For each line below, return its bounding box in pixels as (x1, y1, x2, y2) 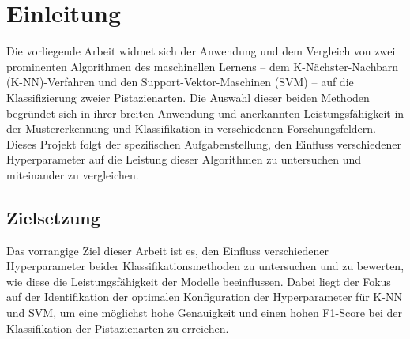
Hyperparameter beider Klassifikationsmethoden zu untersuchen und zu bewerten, (6, 258, 404, 274)
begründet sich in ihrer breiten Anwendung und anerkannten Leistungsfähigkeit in (6, 104, 404, 121)
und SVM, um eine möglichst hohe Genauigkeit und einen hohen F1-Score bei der (6, 304, 402, 321)
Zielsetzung (6, 205, 100, 229)
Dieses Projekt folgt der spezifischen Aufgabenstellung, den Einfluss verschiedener (6, 135, 401, 152)
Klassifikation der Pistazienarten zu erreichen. (6, 319, 229, 336)
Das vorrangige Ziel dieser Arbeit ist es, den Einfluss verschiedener (6, 242, 329, 258)
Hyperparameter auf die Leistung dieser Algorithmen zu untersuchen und (6, 151, 362, 168)
